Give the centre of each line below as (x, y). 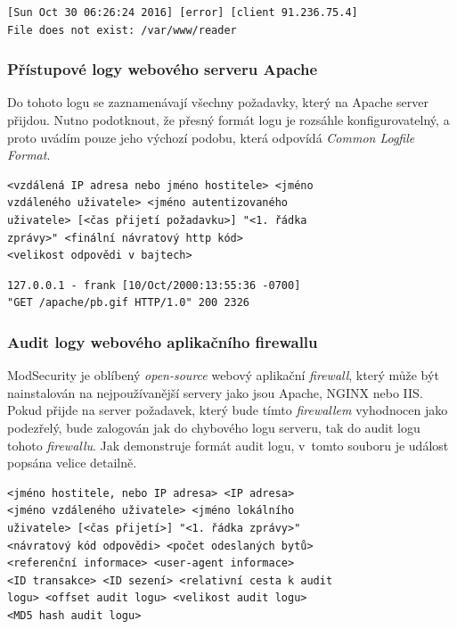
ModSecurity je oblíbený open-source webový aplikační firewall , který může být (223, 375)
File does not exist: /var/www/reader (122, 30)
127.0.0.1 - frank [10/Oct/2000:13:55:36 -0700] (154, 285)
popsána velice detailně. (72, 463)
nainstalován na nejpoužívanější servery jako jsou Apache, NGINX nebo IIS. (215, 392)
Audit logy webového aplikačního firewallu (163, 341)
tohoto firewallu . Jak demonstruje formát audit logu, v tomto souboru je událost (228, 445)
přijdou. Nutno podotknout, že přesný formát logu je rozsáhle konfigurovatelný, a (228, 120)
